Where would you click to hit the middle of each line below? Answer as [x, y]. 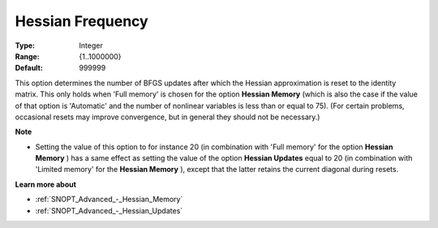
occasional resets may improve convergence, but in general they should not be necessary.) [167, 117]
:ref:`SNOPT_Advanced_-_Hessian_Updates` [109, 210]
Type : [25, 45]
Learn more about [46, 184]
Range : [27, 56]
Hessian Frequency [82, 21]
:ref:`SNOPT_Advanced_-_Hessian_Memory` [109, 200]
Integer [91, 45]
